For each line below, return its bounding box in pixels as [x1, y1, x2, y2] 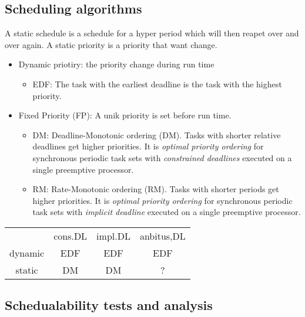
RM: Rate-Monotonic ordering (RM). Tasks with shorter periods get [32, 183, 279, 195]
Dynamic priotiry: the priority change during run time [18, 58, 214, 70]
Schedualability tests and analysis [5, 296, 213, 314]
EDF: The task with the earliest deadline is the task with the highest [32, 77, 282, 90]
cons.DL [53, 229, 88, 243]
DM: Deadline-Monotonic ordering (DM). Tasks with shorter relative [32, 128, 281, 141]
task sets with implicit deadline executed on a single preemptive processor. [32, 206, 301, 218]
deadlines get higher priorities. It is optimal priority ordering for [32, 140, 264, 152]
